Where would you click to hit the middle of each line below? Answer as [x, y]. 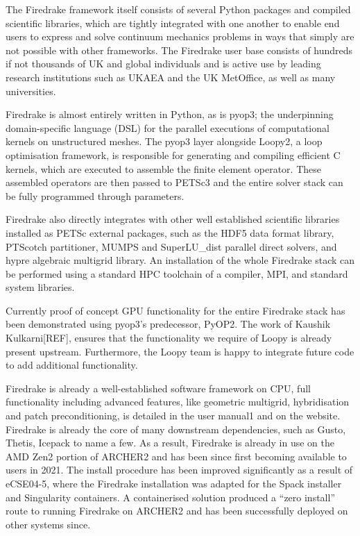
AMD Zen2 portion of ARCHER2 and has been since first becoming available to [176, 456]
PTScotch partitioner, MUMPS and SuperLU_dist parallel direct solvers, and [171, 246]
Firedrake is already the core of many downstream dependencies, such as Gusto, [176, 429]
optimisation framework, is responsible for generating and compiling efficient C [173, 154]
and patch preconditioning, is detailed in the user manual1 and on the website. [173, 416]
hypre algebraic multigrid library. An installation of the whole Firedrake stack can [180, 260]
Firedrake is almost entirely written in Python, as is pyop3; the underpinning [170, 114]
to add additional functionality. [72, 365]
